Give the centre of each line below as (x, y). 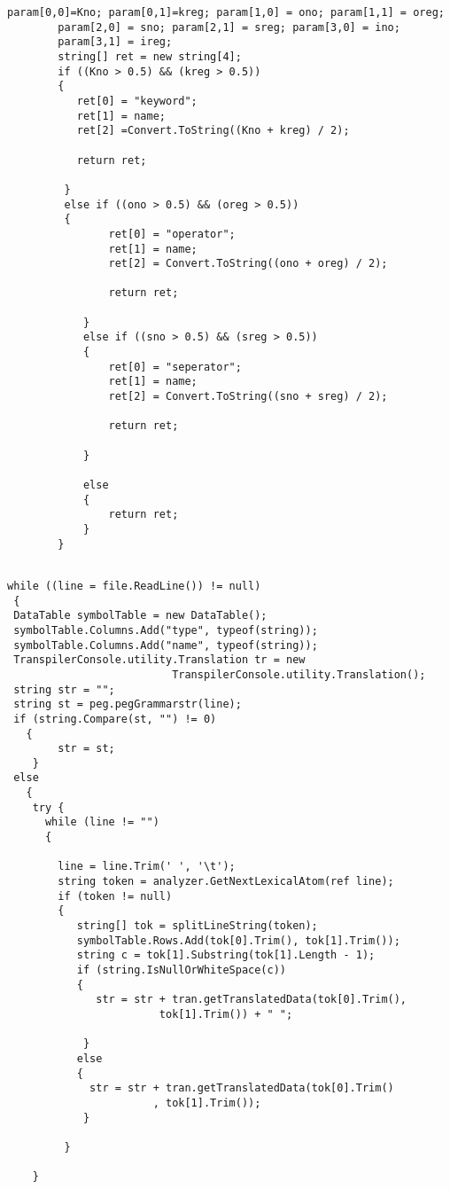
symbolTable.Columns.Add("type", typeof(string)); (166, 630)
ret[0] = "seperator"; (175, 367)
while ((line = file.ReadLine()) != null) (134, 586)
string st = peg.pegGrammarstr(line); (128, 704)
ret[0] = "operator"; (172, 234)
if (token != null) (115, 896)
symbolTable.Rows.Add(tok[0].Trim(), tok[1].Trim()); (238, 940)
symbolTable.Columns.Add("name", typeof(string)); (166, 645)
